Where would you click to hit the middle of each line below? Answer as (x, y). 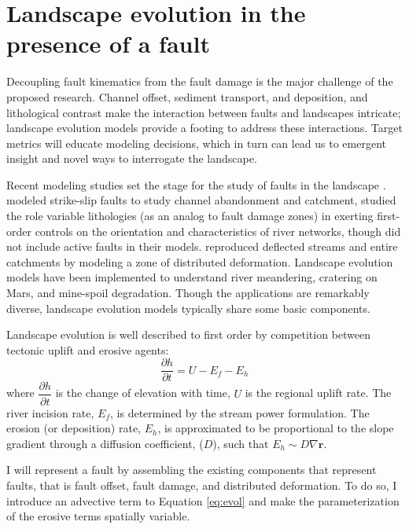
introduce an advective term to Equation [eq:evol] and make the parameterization (203, 500)
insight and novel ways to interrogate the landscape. (132, 158)
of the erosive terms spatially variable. (98, 516)
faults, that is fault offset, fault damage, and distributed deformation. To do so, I (202, 485)
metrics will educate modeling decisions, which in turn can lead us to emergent (196, 143)
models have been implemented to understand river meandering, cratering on (192, 277)
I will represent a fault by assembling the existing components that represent (192, 470)
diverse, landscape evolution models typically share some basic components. (188, 308)
